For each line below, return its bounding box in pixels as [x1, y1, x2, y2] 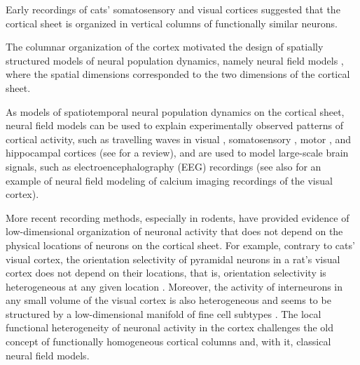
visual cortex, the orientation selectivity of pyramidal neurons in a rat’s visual [6, 251, 340, 266]
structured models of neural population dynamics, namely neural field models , [6, 53, 344, 67]
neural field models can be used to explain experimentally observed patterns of [6, 118, 343, 133]
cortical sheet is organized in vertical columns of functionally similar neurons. [6, 15, 338, 30]
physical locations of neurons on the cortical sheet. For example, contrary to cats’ [6, 237, 355, 252]
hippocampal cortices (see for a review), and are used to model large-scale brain [6, 145, 349, 160]
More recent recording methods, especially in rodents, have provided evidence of [6, 210, 349, 225]
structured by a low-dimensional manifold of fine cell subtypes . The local [6, 306, 321, 321]
